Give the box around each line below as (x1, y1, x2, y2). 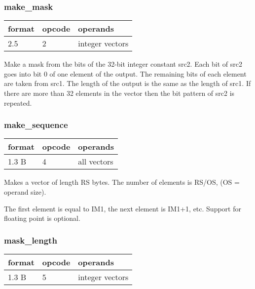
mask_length (4, 234, 57, 246)
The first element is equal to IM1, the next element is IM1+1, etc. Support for (4, 203, 241, 213)
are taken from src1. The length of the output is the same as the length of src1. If (4, 78, 251, 88)
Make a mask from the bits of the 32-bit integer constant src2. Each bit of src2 (4, 59, 242, 69)
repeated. (4, 97, 32, 108)
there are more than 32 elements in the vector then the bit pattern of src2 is (4, 88, 235, 98)
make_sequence (4, 119, 68, 131)
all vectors (78, 156, 113, 167)
